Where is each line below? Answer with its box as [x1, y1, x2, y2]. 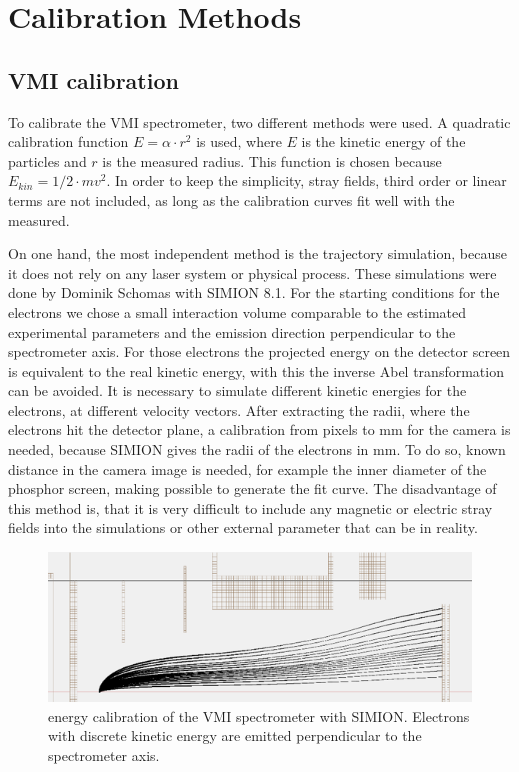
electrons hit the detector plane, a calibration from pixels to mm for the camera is [8, 419, 511, 440]
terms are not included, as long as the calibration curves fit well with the [8, 189, 455, 210]
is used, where [196, 131, 282, 152]
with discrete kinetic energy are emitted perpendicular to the [48, 725, 422, 746]
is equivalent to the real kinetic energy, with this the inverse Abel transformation [8, 360, 504, 381]
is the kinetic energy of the [301, 131, 466, 152]
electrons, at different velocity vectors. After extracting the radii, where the [8, 399, 470, 420]
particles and [8, 150, 87, 171]
